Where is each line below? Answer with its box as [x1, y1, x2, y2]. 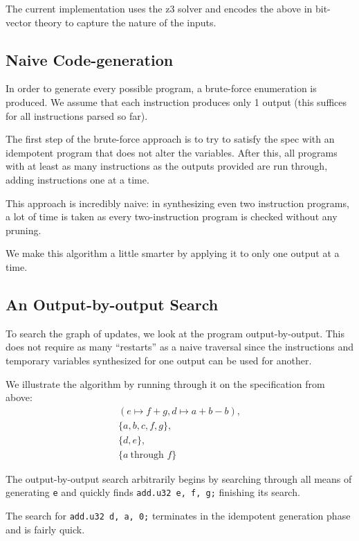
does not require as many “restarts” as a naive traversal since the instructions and [6, 339, 353, 354]
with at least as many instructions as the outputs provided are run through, [6, 159, 328, 173]
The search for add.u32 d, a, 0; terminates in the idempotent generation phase [6, 508, 351, 523]
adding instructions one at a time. [6, 172, 149, 186]
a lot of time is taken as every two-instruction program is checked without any [6, 209, 338, 224]
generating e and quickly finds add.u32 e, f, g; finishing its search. [6, 485, 300, 499]
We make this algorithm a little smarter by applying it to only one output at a [6, 246, 340, 260]
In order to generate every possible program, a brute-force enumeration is [6, 81, 317, 96]
